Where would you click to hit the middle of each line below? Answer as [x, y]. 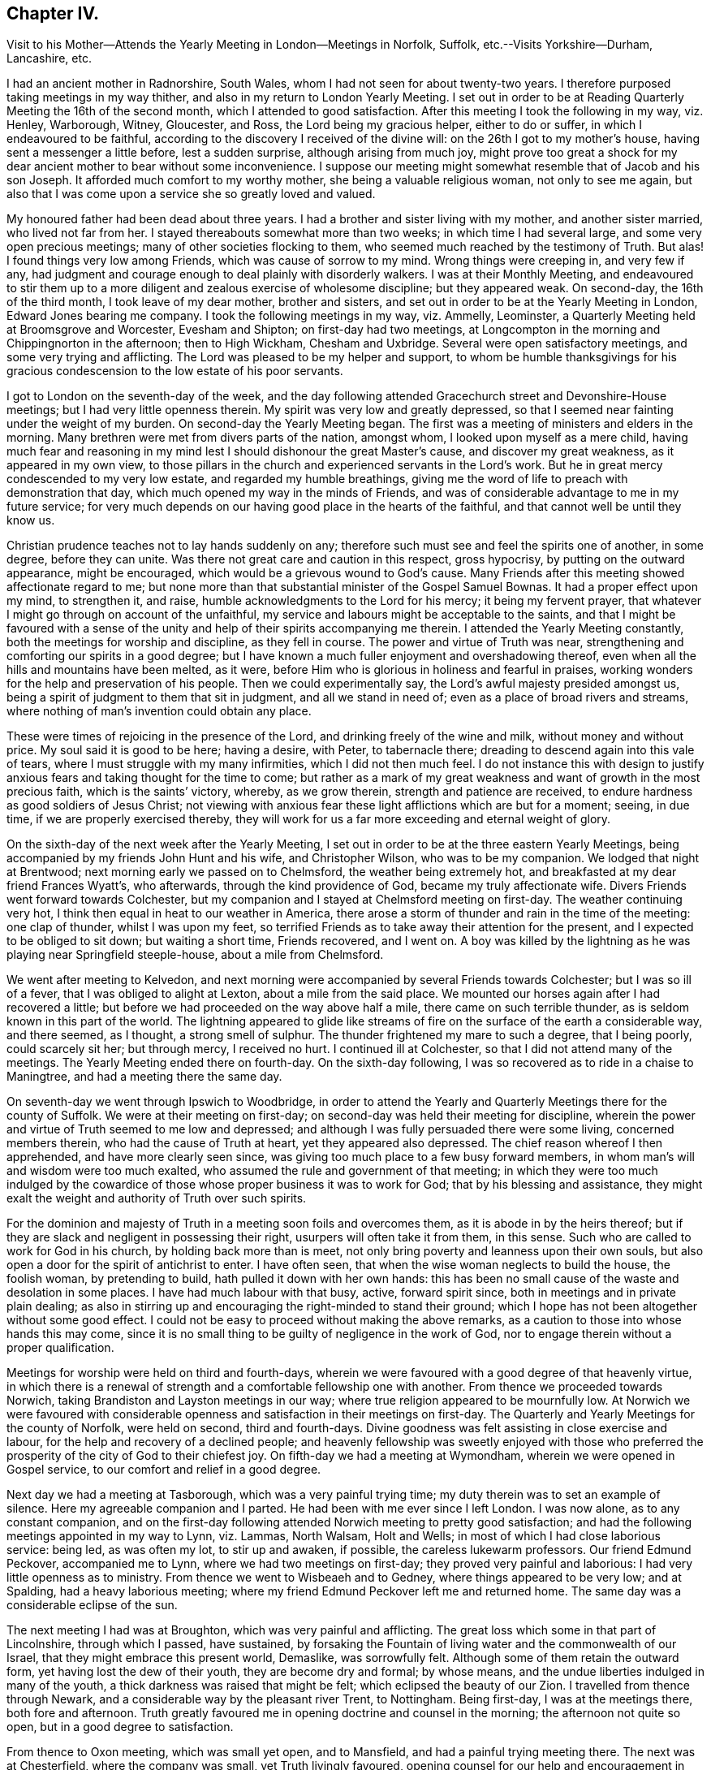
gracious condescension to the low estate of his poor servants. [175, 371]
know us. [31, 520]
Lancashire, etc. [49, 58]
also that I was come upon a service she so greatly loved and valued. [191, 194]
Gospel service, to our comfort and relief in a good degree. [164, 1470]
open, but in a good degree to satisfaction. [120, 1727]
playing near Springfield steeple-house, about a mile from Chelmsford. [195, 955]
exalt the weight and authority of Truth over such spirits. [157, 1198]
